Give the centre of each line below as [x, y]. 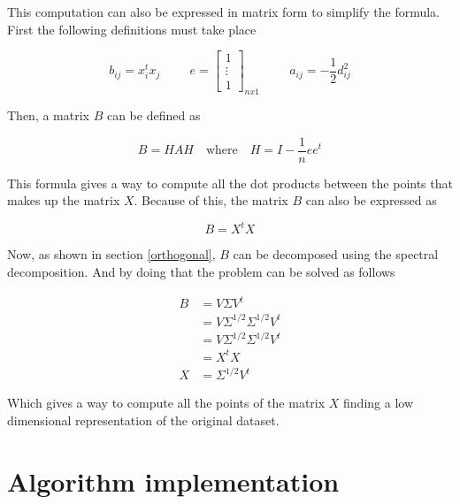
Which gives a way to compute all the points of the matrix [166, 403]
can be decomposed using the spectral [336, 254]
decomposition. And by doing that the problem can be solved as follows [201, 272]
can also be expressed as [371, 200]
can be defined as [153, 115]
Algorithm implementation [173, 481]
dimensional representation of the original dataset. [143, 420]
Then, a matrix [48, 115]
